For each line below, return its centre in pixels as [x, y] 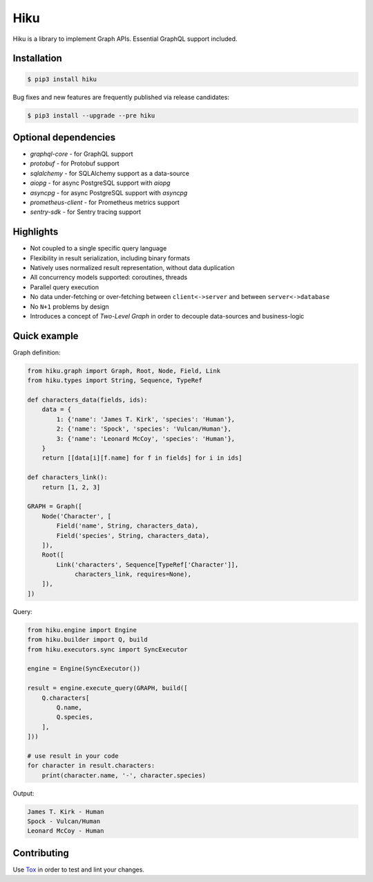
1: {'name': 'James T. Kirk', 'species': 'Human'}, [146, 419]
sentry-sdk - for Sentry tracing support [86, 212]
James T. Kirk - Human [66, 811]
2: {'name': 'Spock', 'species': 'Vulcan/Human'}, [144, 429]
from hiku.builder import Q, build [87, 640]
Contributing [41, 853]
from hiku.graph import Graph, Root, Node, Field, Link [124, 371]
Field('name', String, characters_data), [127, 526]
